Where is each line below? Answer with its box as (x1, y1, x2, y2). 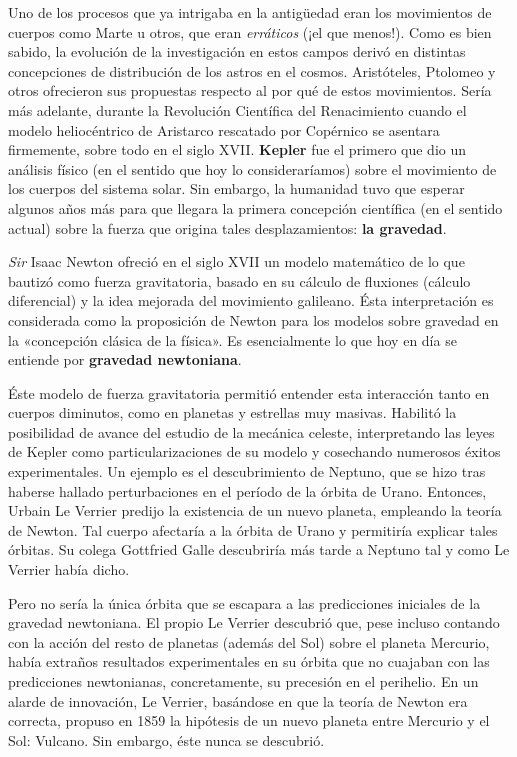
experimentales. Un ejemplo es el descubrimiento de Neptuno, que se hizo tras (8, 461, 486, 482)
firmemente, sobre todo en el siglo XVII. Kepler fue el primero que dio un (8, 139, 466, 160)
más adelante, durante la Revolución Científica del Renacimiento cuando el (8, 99, 467, 120)
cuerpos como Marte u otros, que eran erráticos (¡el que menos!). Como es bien (8, 21, 492, 42)
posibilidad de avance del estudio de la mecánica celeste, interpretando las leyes (8, 421, 495, 442)
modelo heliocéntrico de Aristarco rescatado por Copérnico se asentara (8, 119, 440, 140)
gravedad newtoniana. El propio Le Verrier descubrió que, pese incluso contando (8, 612, 500, 633)
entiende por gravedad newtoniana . (8, 349, 242, 370)
